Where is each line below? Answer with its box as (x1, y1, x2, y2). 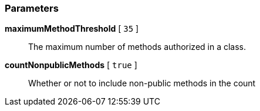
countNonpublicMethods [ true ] (5, 60, 137, 70)
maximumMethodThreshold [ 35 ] (5, 23, 139, 34)
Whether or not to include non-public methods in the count (28, 78, 256, 89)
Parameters (5, 2, 59, 14)
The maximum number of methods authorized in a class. (28, 42, 247, 52)
